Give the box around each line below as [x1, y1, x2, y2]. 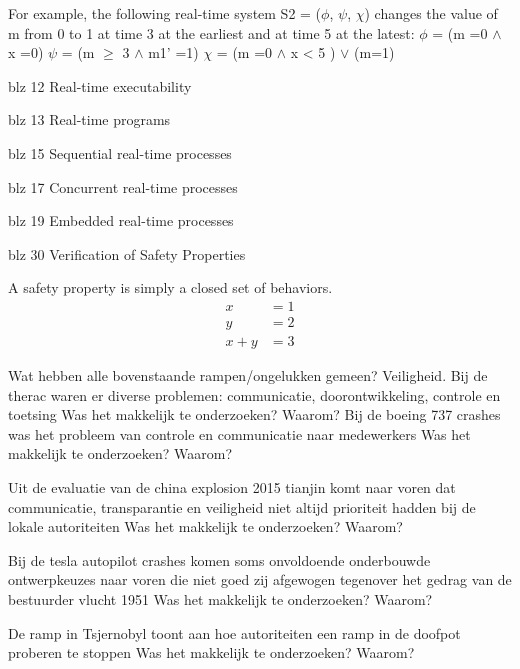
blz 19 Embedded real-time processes [8, 210, 234, 231]
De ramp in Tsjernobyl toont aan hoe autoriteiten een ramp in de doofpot [8, 622, 461, 643]
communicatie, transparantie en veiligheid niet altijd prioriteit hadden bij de [8, 496, 476, 517]
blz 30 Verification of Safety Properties [8, 243, 246, 264]
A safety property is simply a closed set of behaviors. [8, 277, 333, 298]
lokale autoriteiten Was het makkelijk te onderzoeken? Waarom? [8, 516, 403, 537]
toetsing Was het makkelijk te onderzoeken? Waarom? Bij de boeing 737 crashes [8, 404, 501, 425]
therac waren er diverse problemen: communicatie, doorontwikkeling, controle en [8, 384, 501, 405]
